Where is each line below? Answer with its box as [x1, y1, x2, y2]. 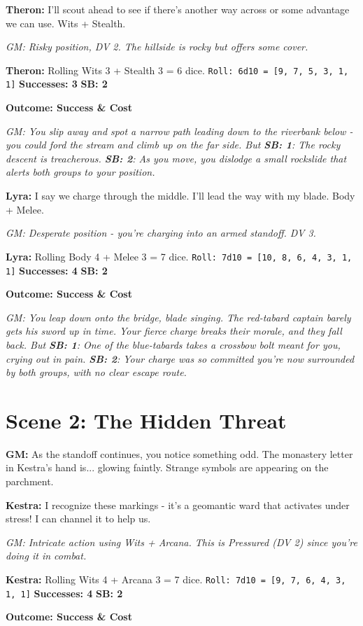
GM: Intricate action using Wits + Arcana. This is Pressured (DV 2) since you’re [6, 534, 357, 549]
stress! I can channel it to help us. [6, 511, 151, 526]
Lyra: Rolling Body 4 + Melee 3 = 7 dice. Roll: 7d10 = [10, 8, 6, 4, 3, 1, [6, 249, 353, 263]
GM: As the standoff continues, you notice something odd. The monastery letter [6, 446, 353, 461]
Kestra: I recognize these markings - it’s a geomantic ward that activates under [6, 497, 350, 512]
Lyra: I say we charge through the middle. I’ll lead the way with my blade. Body [6, 188, 355, 203]
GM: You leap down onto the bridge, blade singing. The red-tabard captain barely [6, 309, 351, 324]
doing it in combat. [6, 548, 87, 563]
